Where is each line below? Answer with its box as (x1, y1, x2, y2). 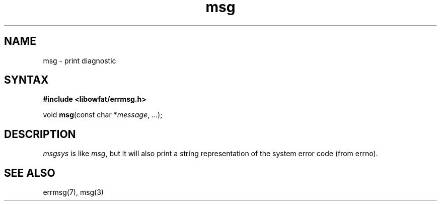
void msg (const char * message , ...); (43, 110, 163, 119)
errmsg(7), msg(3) (43, 188, 104, 197)
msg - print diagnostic (43, 56, 116, 65)
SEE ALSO (4, 166, 55, 179)
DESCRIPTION (4, 127, 76, 141)
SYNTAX (4, 74, 49, 87)
